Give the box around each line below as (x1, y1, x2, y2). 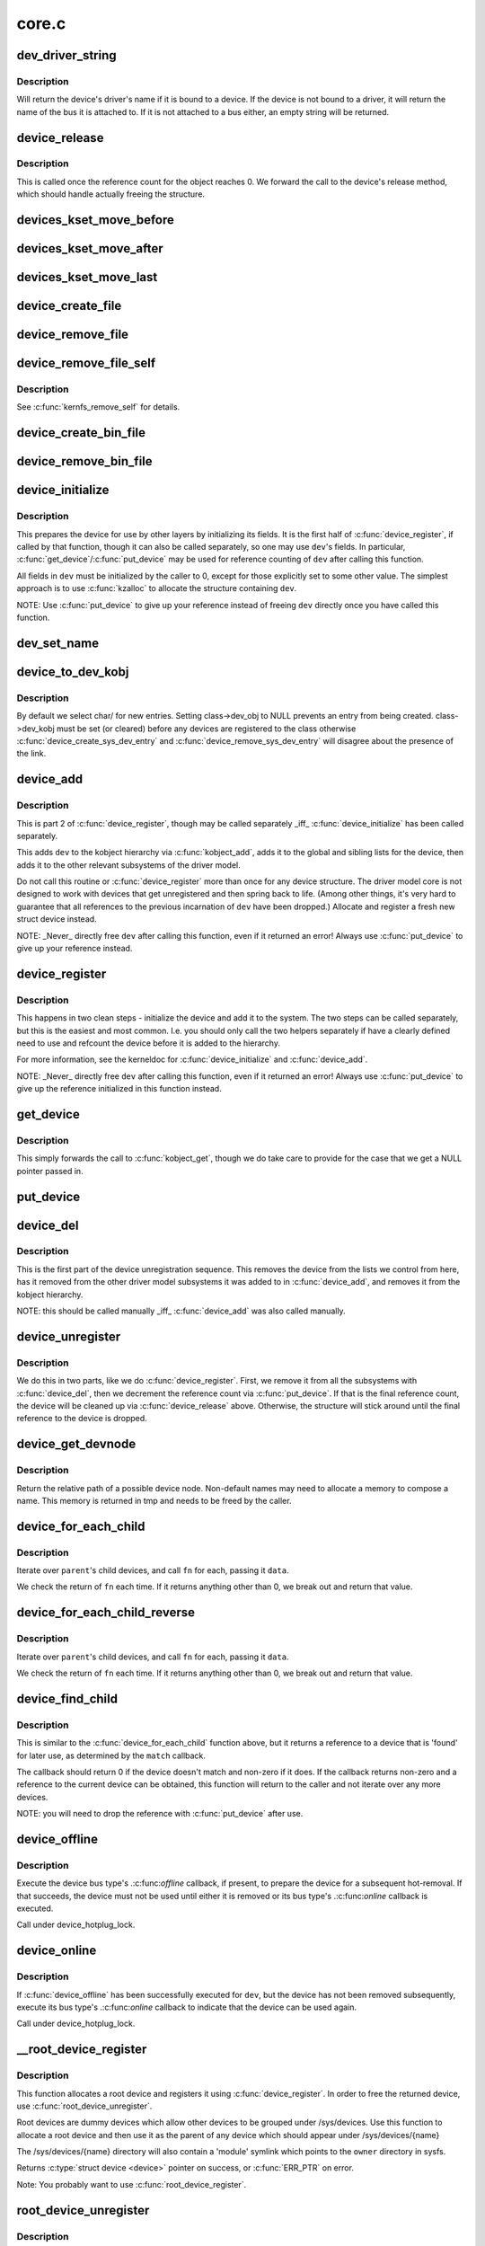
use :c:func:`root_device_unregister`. (16, 2100, 153, 2111)
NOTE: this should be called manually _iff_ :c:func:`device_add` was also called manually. (16, 1305, 346, 1316)
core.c (16, 13, 66, 33)
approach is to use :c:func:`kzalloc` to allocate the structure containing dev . (16, 583, 297, 594)
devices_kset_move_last (16, 270, 158, 285)
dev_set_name (16, 635, 99, 650)
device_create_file (16, 298, 122, 314)
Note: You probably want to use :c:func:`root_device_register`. (16, 2179, 247, 2189)
